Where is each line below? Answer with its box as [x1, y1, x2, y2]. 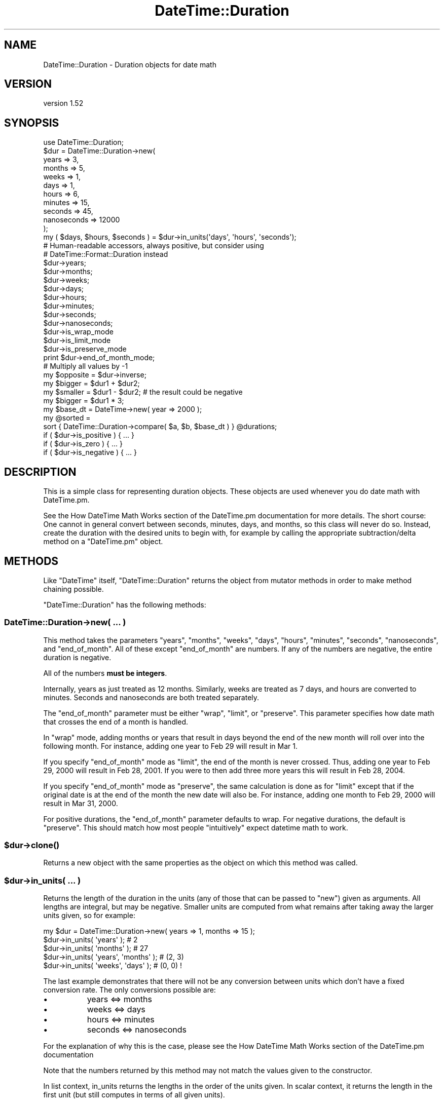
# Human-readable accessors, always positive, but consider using [43, 241, 264, 250]
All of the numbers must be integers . [43, 668, 167, 677]
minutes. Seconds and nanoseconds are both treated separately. [43, 693, 260, 702]
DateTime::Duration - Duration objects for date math [43, 60, 216, 69]
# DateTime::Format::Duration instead [43, 250, 168, 259]
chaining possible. [43, 584, 104, 593]
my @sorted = [43, 413, 91, 423]
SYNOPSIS [4, 116, 59, 129]
